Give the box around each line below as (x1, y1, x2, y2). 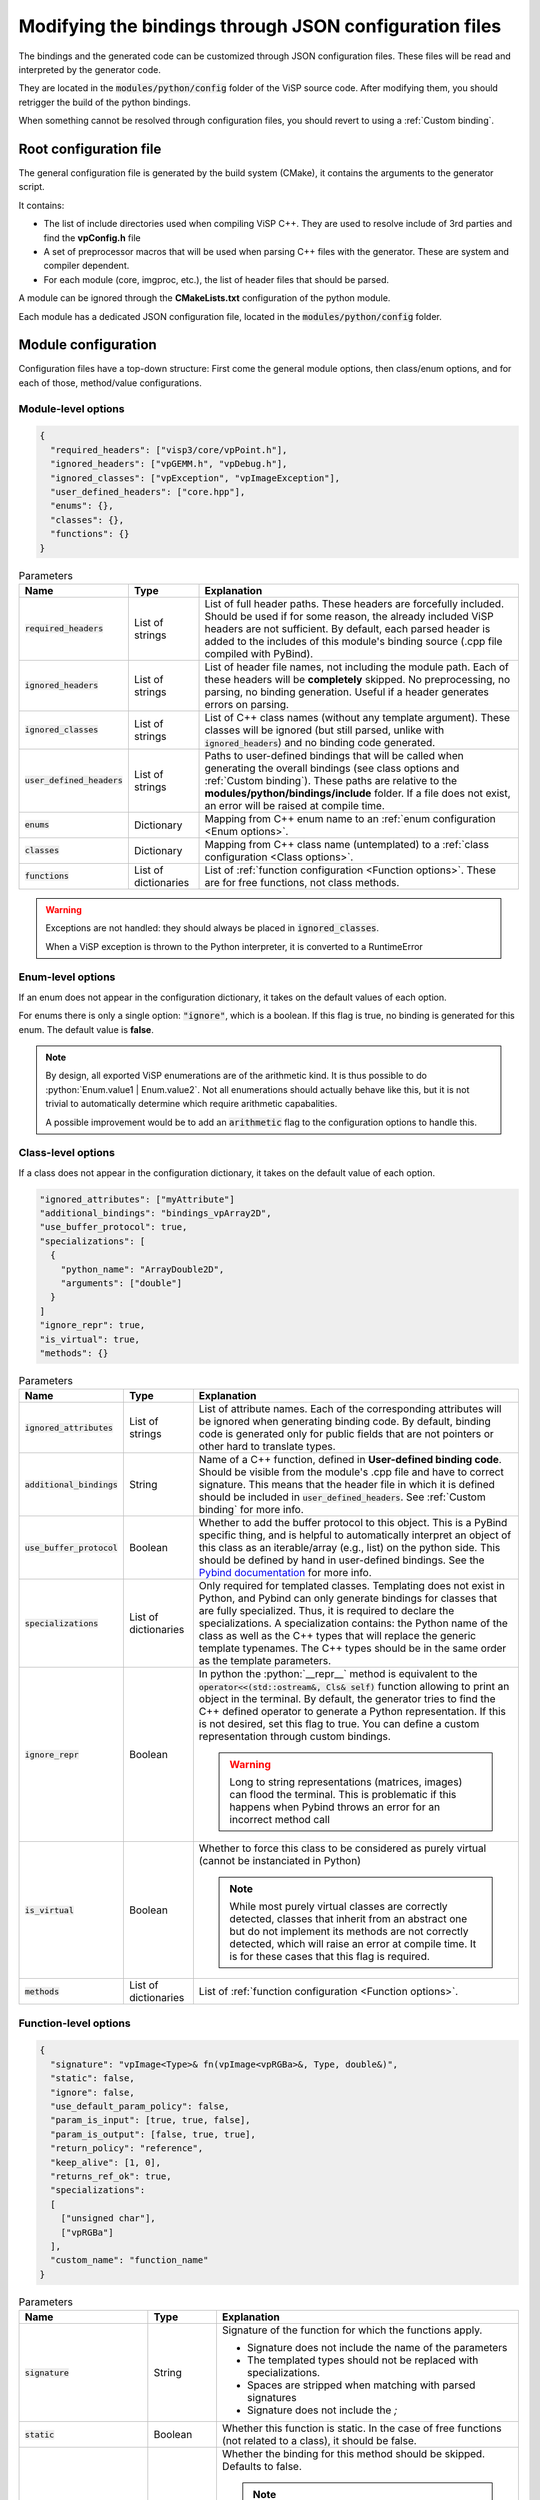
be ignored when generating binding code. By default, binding (198, 1415, 491, 1429)
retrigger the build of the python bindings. (18, 96, 192, 108)
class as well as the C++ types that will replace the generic (198, 1629, 477, 1643)
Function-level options (18, 2016, 131, 2030)
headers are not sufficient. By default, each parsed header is (204, 621, 491, 635)
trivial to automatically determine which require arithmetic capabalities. (45, 1098, 338, 1110)
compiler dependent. (43, 260, 130, 272)
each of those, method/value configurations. (18, 376, 202, 389)
